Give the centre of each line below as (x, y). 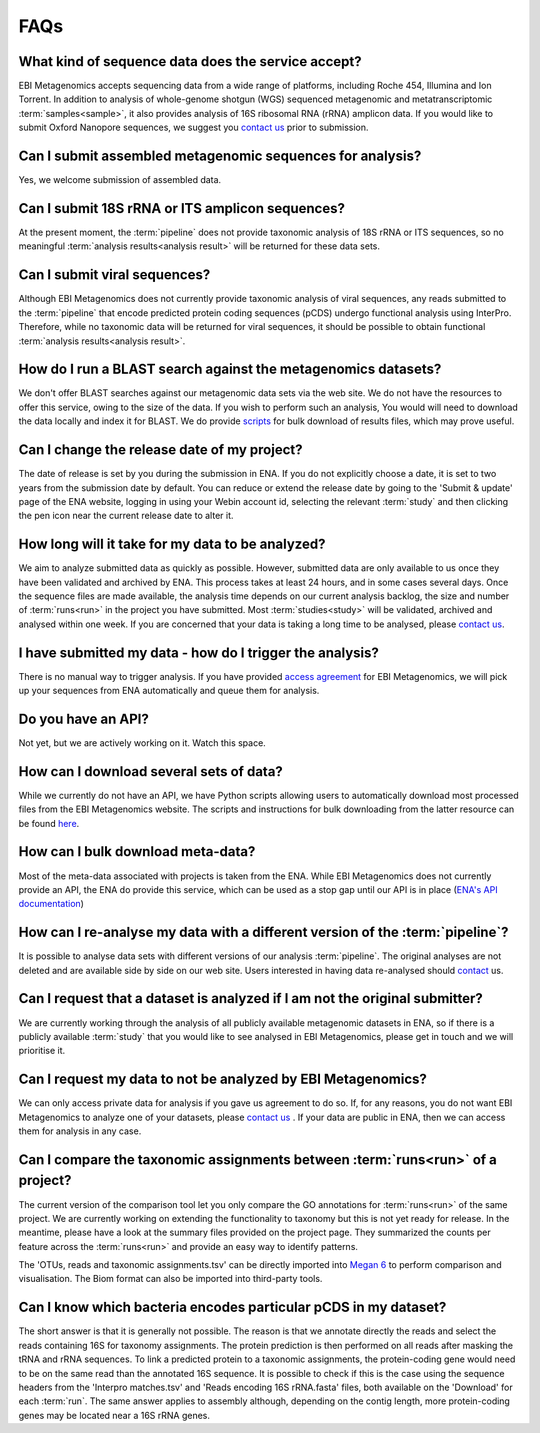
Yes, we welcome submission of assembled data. (120, 180)
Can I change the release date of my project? (160, 450)
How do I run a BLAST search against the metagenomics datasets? (230, 369)
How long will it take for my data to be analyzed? (172, 544)
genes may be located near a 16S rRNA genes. (114, 1415)
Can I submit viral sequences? (114, 275)
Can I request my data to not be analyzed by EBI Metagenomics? (222, 1079)
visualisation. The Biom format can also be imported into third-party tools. (170, 1279)
